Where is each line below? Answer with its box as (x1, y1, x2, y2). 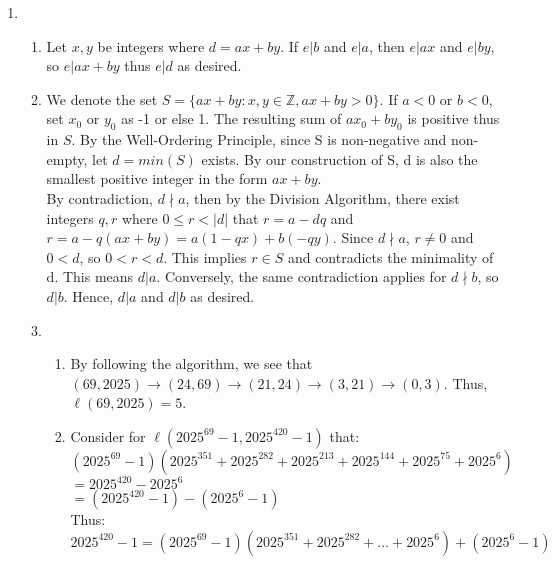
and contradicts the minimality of (287, 246, 494, 267)
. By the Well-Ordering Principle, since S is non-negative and (71, 129, 447, 150)
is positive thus (407, 108, 500, 129)
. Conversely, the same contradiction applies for (156, 266, 447, 287)
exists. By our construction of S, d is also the (201, 148, 478, 169)
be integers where (97, 35, 205, 56)
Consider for (70, 425, 146, 446)
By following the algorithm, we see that (70, 353, 313, 374)
